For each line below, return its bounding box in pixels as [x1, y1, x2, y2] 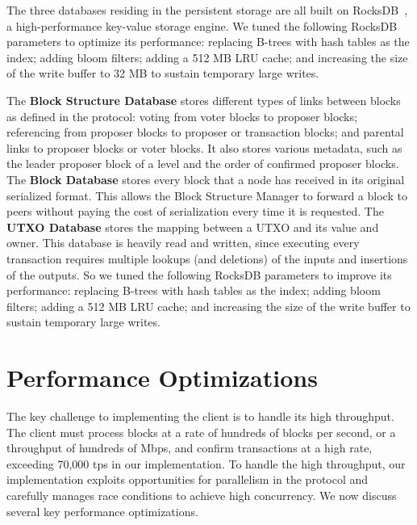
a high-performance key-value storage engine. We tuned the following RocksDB [6, 17, 398, 34]
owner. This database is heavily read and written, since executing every [6, 234, 360, 251]
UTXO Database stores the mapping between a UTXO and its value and [6, 218, 379, 235]
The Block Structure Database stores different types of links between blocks [6, 91, 401, 108]
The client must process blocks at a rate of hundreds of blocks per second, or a [6, 423, 396, 440]
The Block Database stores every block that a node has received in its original [6, 170, 405, 187]
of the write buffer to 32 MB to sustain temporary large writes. [6, 65, 319, 82]
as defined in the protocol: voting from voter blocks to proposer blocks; [6, 107, 357, 124]
